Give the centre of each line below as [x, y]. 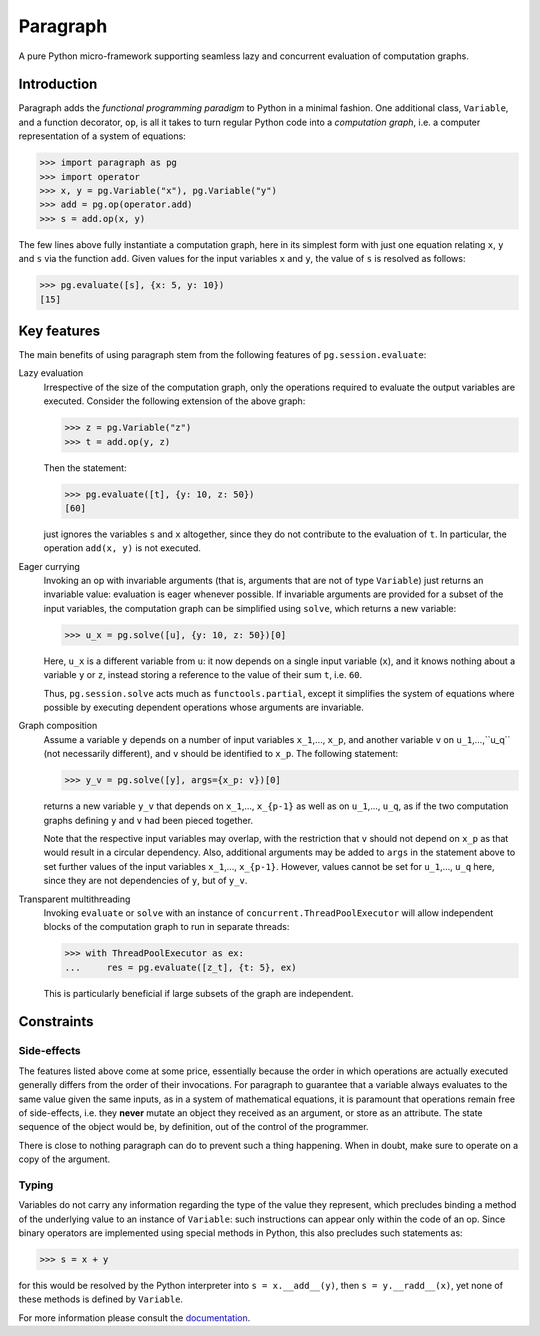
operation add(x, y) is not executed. [122, 548]
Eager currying [49, 566]
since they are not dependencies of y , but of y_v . [145, 881]
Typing [36, 1185]
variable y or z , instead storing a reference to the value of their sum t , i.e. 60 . [203, 675]
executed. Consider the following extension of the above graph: [174, 401]
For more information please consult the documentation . [134, 1317]
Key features [59, 330]
